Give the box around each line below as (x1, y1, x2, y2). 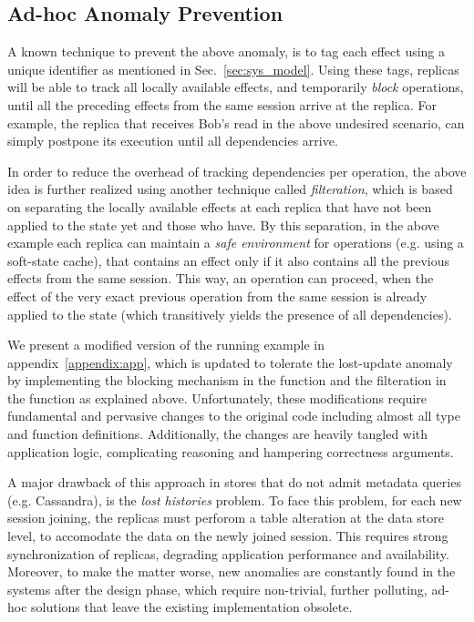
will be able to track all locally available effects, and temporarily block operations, (7, 77, 464, 97)
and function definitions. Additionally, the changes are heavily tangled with (7, 424, 428, 444)
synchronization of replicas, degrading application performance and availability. (7, 544, 449, 563)
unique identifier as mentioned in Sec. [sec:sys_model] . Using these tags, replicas (7, 59, 459, 78)
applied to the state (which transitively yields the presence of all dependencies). (7, 304, 452, 323)
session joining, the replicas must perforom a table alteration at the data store (7, 508, 444, 527)
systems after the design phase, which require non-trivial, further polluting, (7, 579, 428, 598)
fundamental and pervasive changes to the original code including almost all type (7, 406, 460, 425)
